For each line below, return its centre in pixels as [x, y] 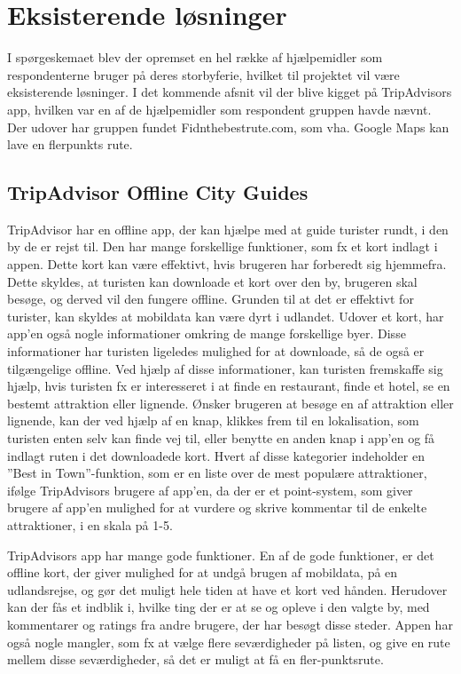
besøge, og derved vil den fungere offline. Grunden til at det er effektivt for [211, 299]
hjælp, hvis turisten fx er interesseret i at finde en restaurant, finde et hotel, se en [229, 386]
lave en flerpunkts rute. [70, 144]
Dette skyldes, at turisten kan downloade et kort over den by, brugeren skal [212, 281]
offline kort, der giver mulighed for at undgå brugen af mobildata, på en [203, 572]
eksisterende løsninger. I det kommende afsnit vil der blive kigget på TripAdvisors [230, 92]
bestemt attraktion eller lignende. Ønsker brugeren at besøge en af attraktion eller [230, 403]
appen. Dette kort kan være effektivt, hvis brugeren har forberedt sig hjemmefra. [227, 264]
